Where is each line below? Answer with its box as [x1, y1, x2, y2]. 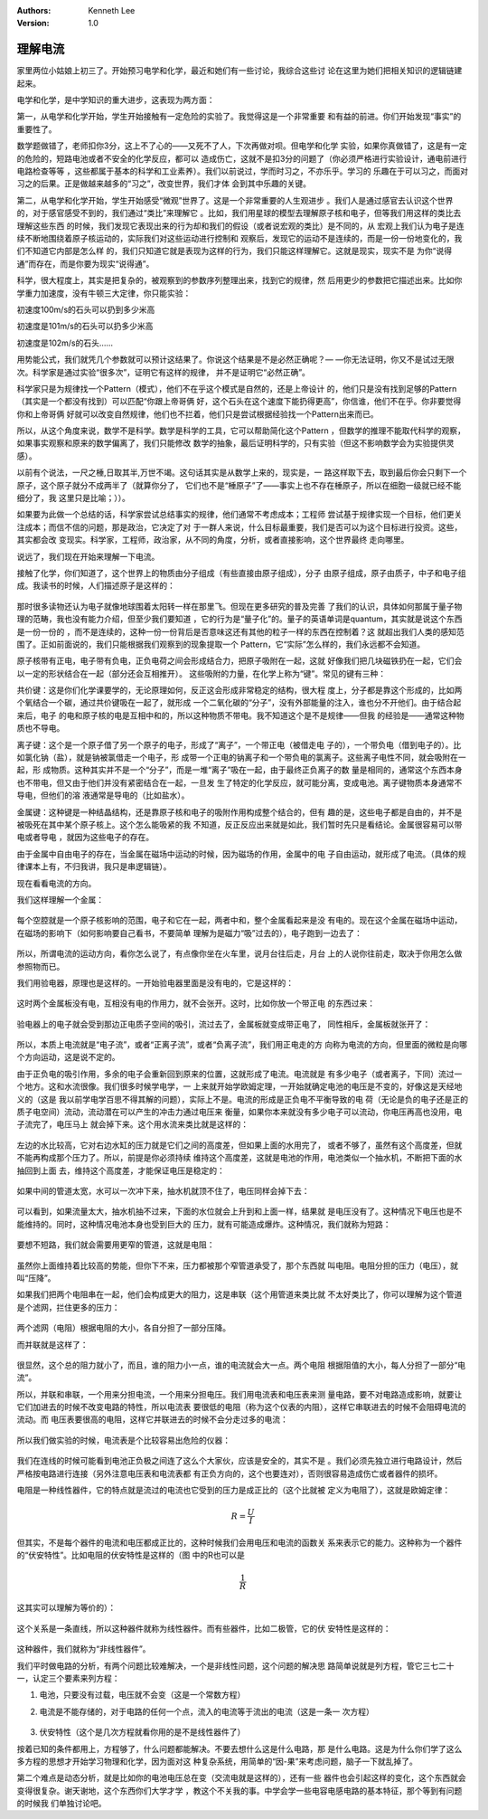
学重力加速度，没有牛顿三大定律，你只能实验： [16, 288, 192, 298]
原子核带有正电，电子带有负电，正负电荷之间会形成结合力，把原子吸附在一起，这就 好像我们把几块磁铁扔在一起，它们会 [16, 656, 463, 667]
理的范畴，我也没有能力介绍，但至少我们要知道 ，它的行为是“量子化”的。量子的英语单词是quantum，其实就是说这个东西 [16, 613, 463, 624]
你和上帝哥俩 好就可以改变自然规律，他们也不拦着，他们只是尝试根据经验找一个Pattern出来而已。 [16, 408, 379, 420]
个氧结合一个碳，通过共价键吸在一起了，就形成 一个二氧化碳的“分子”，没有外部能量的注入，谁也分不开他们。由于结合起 [16, 697, 462, 708]
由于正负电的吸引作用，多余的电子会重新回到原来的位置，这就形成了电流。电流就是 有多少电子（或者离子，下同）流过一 [16, 1068, 463, 1079]
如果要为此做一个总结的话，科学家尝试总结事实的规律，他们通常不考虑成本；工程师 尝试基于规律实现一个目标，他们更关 [16, 509, 463, 520]
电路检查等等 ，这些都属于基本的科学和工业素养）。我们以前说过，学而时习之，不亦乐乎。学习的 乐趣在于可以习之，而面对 [16, 166, 469, 176]
